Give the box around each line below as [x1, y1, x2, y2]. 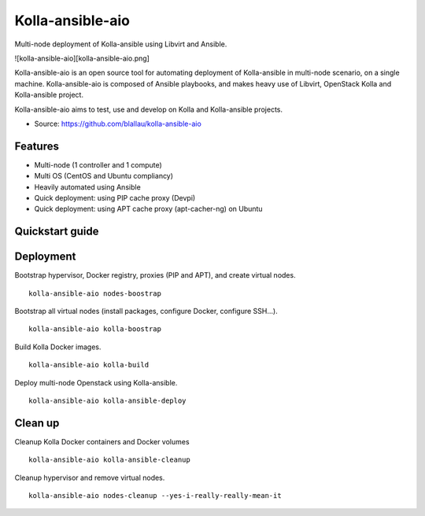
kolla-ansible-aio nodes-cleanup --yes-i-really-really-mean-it [28, 492, 283, 500]
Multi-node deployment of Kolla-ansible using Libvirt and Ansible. [14, 39, 227, 49]
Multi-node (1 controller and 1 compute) [34, 160, 163, 169]
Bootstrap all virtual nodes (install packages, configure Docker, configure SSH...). [14, 307, 279, 316]
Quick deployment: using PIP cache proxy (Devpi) [34, 193, 196, 202]
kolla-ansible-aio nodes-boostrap [28, 289, 161, 298]
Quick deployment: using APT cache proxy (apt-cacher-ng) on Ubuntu [34, 205, 263, 214]
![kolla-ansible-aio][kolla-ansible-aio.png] [14, 53, 150, 63]
